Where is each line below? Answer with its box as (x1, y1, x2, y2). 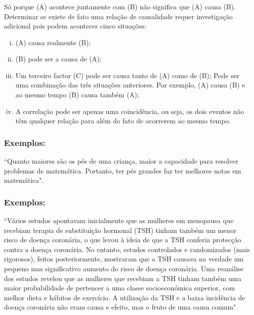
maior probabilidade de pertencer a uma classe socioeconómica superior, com (4, 283, 235, 293)
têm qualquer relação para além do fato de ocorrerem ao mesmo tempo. (15, 115, 231, 126)
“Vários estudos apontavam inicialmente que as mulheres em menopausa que (4, 215, 233, 226)
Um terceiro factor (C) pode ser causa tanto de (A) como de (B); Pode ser (15, 70, 239, 80)
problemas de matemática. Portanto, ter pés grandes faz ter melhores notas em (4, 165, 241, 175)
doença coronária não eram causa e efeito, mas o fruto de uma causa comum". (4, 302, 238, 312)
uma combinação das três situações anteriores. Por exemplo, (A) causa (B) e (15, 80, 245, 90)
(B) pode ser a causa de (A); (15, 54, 102, 64)
